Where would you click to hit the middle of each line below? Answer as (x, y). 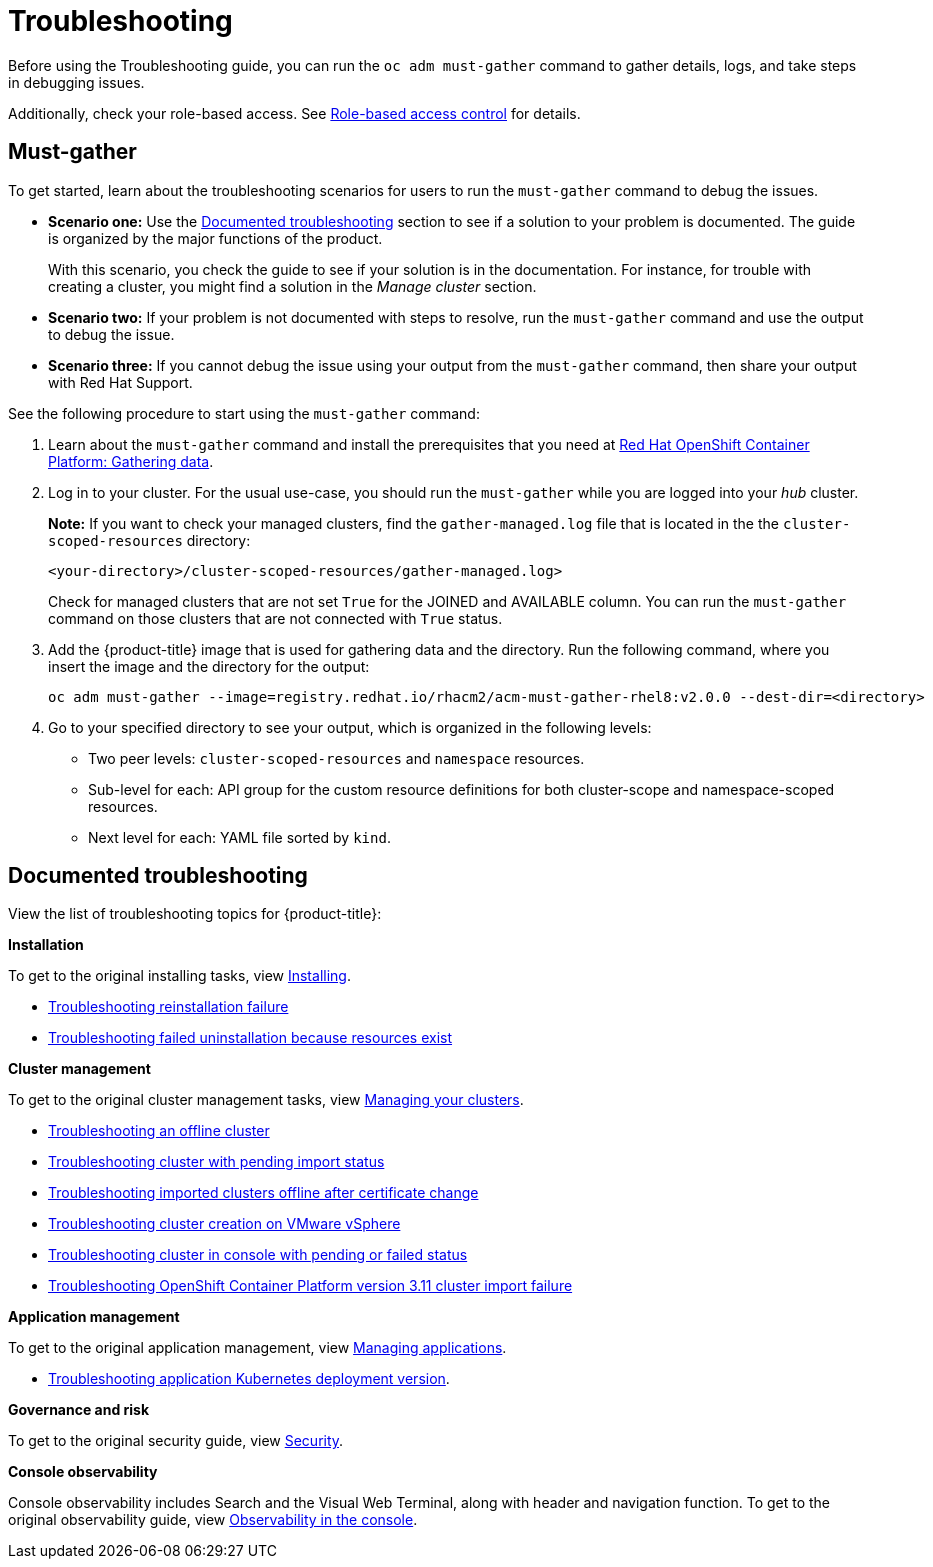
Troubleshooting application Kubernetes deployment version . (249, 1379)
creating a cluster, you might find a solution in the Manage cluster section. (292, 286)
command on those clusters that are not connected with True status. (275, 618)
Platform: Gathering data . (131, 461)
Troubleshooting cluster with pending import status (216, 1162)
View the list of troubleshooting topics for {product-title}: (195, 914)
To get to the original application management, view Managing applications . (257, 1348)
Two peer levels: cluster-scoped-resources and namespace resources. (336, 758)
